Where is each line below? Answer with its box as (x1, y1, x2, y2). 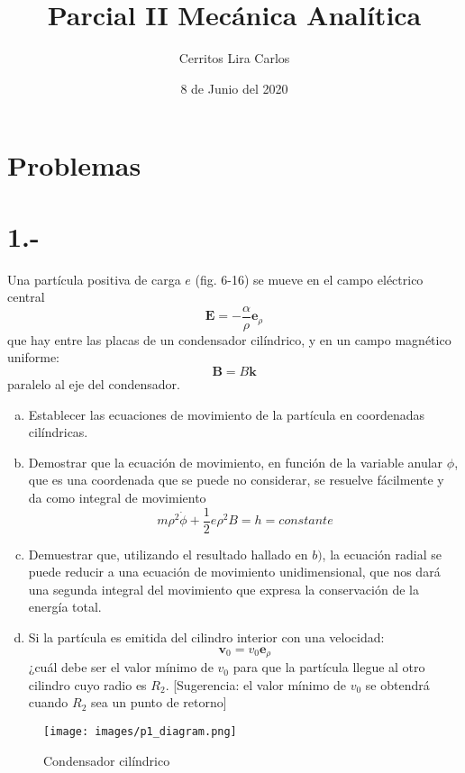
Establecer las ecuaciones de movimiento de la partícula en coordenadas (28, 405, 425, 423)
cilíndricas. (28, 423, 88, 441)
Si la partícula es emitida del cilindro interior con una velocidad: (28, 628, 385, 647)
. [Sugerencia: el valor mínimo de (165, 675, 346, 694)
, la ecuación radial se (322, 544, 442, 563)
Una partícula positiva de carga (7, 269, 181, 288)
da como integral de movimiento (28, 488, 206, 507)
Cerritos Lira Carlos (178, 49, 290, 68)
